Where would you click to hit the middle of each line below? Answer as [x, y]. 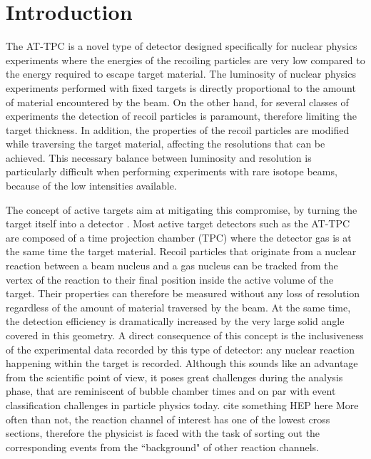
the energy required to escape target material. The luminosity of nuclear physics [181, 74]
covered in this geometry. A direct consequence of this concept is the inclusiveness [185, 335]
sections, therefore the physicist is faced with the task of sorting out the [163, 433]
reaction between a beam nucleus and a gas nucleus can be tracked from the [172, 265]
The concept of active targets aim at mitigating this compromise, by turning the [182, 209]
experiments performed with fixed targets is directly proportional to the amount [181, 87]
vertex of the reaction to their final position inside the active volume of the [170, 279]
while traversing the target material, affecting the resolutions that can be [166, 144]
